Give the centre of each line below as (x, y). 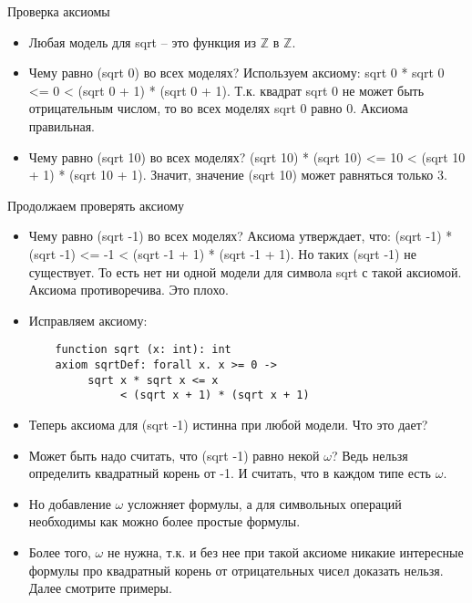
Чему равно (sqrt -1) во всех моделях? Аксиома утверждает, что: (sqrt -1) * (241, 236)
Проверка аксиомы (59, 11)
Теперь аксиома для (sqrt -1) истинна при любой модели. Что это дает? (228, 424)
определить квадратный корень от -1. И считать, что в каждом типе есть (230, 473)
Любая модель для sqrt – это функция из (143, 42)
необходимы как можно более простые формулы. (164, 521)
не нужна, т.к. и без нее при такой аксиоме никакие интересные (285, 551)
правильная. (62, 125)
